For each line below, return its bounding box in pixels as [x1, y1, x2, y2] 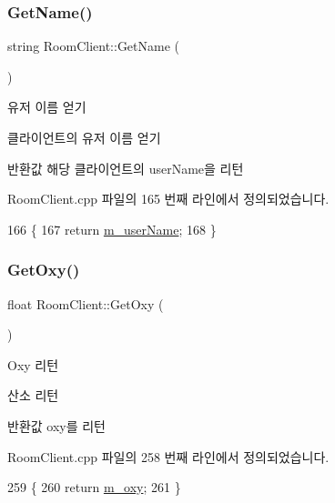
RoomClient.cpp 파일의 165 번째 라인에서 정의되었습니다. [7, 189, 330, 208]
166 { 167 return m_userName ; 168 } [7, 219, 217, 238]
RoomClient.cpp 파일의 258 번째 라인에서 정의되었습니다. [7, 447, 330, 466]
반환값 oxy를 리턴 [7, 416, 106, 435]
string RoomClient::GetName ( [7, 36, 180, 55]
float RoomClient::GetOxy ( [7, 294, 164, 313]
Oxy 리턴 [7, 355, 59, 374]
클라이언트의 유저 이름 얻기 [7, 128, 161, 146]
